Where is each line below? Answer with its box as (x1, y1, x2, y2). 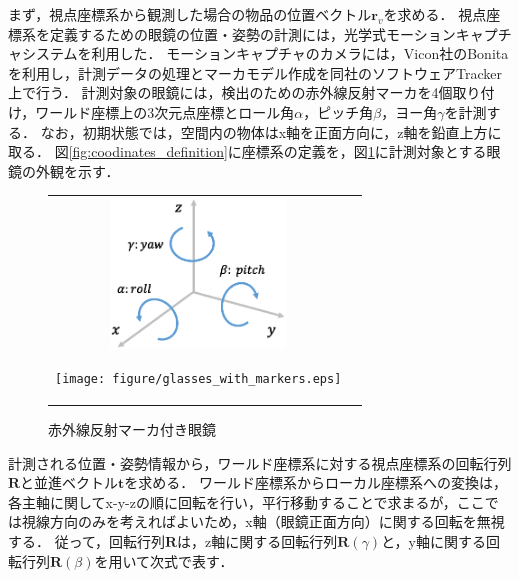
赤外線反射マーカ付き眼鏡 (48, 419, 216, 440)
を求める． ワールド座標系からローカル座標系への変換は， (124, 472, 508, 493)
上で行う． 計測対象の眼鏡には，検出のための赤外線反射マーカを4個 (8, 82, 453, 103)
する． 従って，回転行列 (8, 530, 165, 551)
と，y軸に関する (381, 530, 486, 551)
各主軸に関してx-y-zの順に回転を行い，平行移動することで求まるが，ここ (8, 491, 485, 512)
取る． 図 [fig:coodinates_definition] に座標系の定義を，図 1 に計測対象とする (8, 141, 487, 162)
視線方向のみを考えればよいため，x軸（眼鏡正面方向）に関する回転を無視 (21, 511, 505, 532)
